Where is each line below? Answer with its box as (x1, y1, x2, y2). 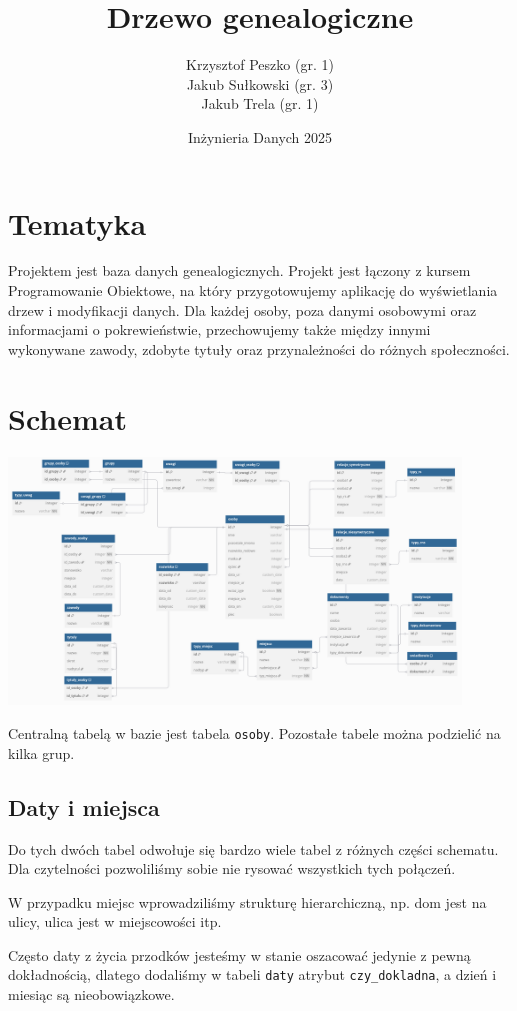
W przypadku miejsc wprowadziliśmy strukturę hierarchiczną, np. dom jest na (8, 891, 487, 912)
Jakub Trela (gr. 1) (201, 93, 319, 114)
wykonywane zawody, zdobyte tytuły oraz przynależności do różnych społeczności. (8, 338, 510, 359)
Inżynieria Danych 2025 (187, 126, 333, 147)
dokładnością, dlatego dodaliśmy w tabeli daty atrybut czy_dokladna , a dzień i (8, 964, 497, 985)
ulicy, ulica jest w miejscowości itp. (8, 911, 222, 932)
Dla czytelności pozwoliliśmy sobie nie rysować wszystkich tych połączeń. (8, 858, 456, 879)
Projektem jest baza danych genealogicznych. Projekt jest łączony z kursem (8, 260, 471, 281)
